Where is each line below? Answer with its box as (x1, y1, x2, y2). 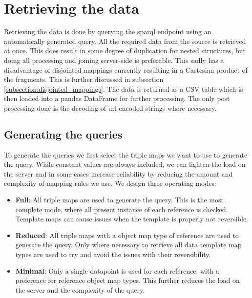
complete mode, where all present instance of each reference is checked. (15, 204, 228, 214)
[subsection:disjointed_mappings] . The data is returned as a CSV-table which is (4, 83, 243, 94)
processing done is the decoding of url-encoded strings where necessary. (4, 102, 217, 113)
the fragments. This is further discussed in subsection (4, 74, 164, 84)
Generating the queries (4, 126, 123, 141)
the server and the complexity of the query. (15, 284, 145, 295)
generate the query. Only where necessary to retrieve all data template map (15, 239, 242, 250)
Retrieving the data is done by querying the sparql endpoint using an (4, 26, 211, 37)
